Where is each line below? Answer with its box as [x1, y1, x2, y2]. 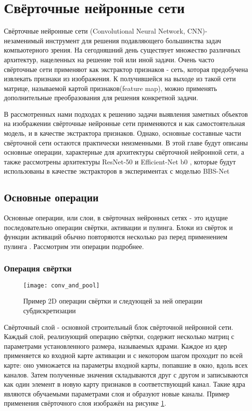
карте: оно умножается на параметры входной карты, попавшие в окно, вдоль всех [4, 360, 248, 370]
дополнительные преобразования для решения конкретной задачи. [4, 92, 198, 103]
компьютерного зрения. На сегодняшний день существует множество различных [4, 45, 241, 55]
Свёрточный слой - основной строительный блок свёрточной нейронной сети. [4, 322, 234, 332]
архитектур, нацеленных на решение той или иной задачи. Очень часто [4, 54, 215, 64]
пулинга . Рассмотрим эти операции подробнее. [4, 241, 144, 251]
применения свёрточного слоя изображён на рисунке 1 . [4, 398, 166, 408]
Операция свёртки [4, 262, 72, 274]
